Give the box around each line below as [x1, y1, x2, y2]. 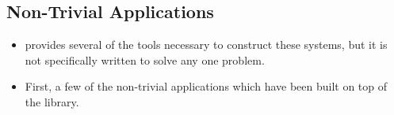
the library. [25, 93, 79, 109]
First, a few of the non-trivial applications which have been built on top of [25, 78, 388, 95]
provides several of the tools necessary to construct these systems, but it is [25, 36, 388, 53]
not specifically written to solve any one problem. [25, 51, 265, 68]
